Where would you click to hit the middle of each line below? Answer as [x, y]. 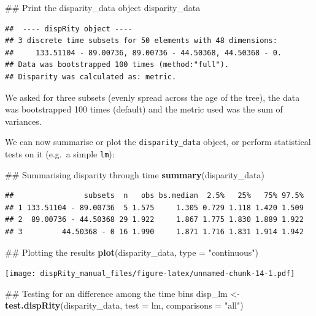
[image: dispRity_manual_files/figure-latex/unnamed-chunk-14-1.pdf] [150, 274]
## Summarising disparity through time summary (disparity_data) [135, 174]
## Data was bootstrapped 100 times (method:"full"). [117, 65]
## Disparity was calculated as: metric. [91, 77]
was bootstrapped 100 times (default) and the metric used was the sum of [144, 109]
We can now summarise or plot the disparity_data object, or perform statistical [158, 142]
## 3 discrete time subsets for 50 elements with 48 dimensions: [141, 41]
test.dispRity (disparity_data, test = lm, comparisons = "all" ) [124, 305]
